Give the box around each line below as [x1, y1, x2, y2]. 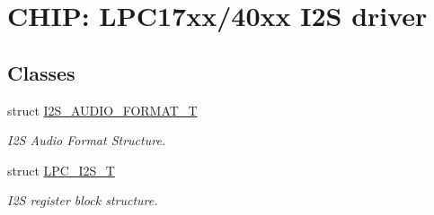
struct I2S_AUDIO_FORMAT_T [7, 100, 198, 119]
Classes [7, 58, 75, 86]
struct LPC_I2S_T [7, 160, 115, 179]
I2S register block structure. [7, 191, 158, 210]
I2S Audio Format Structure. [7, 131, 166, 150]
